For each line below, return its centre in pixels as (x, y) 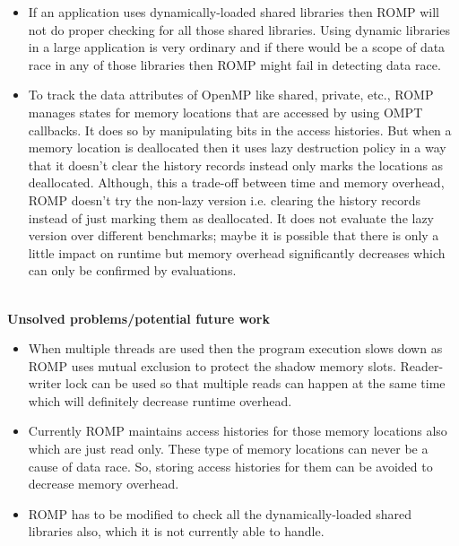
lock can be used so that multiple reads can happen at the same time (255, 383)
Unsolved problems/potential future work (139, 318)
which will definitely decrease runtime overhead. (160, 400)
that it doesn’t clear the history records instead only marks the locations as (236, 165)
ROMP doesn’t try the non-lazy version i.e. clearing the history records (225, 199)
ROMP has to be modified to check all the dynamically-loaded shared (220, 513)
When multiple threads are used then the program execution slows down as (235, 348)
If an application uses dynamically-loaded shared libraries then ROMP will (234, 12)
